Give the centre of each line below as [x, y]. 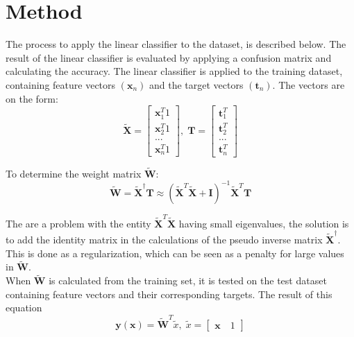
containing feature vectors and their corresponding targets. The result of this [169, 294]
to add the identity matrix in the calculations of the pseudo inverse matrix [164, 239]
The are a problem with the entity [78, 223]
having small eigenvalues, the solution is [264, 223]
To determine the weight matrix [74, 173]
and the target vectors [196, 84]
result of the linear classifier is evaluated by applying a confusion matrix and [169, 57]
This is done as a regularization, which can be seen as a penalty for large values [175, 253]
